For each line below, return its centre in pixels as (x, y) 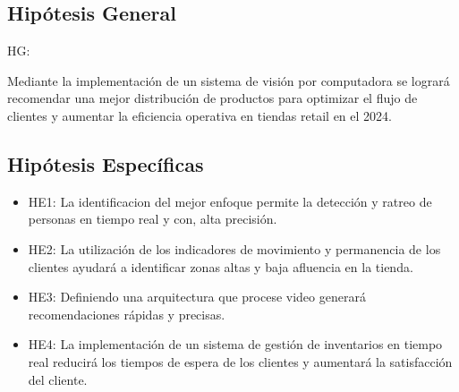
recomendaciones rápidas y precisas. (127, 314)
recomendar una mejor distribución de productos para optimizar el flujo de (212, 98)
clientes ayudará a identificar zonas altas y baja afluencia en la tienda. (221, 266)
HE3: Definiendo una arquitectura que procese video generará (197, 297)
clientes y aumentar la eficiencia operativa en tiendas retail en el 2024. (200, 115)
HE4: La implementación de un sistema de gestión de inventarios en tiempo (235, 344)
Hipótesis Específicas (106, 163)
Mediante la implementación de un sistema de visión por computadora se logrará (229, 80)
